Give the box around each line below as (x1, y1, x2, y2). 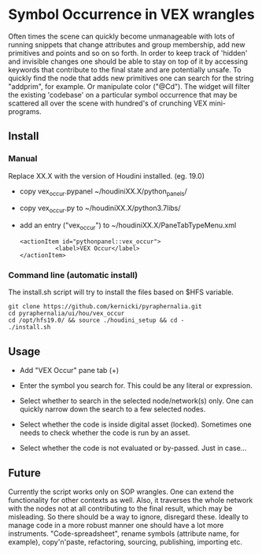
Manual (8, 153, 38, 164)
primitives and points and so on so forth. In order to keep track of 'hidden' (8, 48, 248, 57)
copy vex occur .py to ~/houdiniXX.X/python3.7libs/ (19, 203, 181, 215)
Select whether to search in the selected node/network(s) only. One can (19, 396, 254, 406)
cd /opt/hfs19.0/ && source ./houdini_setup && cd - (8, 316, 185, 324)
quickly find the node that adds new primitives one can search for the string (8, 73, 254, 83)
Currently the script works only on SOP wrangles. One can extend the (8, 486, 234, 497)
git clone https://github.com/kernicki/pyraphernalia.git (8, 303, 202, 311)
